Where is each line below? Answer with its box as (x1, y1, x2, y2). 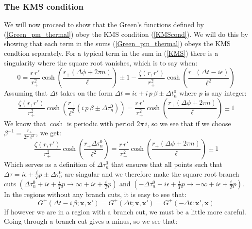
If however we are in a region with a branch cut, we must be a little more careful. (4, 206, 246, 216)
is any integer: (204, 88, 247, 98)
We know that (4, 118, 46, 128)
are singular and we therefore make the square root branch (65, 168, 239, 179)
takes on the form (60, 88, 113, 98)
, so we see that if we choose (147, 118, 231, 128)
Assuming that (4, 88, 48, 98)
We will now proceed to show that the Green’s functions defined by (4, 19, 204, 30)
